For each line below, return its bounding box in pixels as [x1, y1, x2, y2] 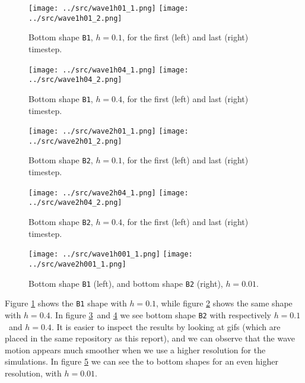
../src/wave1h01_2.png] [28, 14, 122, 23]
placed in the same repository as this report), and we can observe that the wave [5, 332, 295, 344]
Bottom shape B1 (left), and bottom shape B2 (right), [28, 277, 223, 289]
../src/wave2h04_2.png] [28, 198, 122, 207]
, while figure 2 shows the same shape [156, 297, 293, 309]
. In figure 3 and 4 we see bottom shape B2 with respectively [50, 308, 271, 321]
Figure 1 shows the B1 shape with [5, 297, 127, 309]
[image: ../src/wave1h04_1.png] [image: [28, 65, 189, 74]
